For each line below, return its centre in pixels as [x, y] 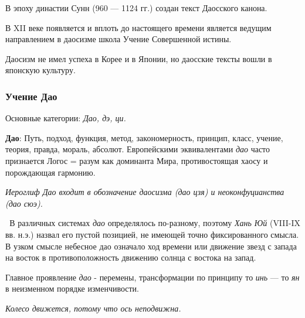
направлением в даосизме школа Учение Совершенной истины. [118, 39]
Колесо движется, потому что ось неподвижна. [93, 308]
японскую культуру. [40, 70]
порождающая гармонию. [50, 172]
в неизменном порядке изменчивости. [72, 288]
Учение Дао [31, 96]
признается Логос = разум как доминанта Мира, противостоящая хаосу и [137, 160]
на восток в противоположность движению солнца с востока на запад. [131, 257]
